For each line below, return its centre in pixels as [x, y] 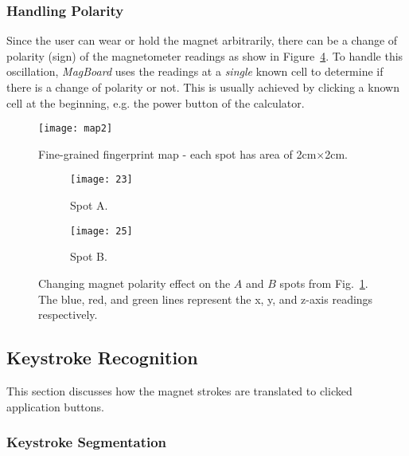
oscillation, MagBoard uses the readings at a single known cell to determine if [195, 71]
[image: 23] [101, 180]
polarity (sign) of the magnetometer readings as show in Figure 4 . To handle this [205, 55]
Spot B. [89, 256]
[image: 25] [101, 231]
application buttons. [56, 406]
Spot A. [89, 205]
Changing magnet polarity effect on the [134, 283]
